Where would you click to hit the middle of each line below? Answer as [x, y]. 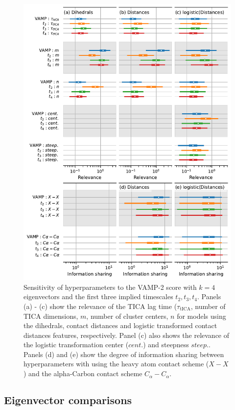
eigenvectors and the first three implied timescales [98, 296]
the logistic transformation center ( [76, 345]
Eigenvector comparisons [68, 400]
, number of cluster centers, [127, 316]
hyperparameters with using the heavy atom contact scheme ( [116, 364]
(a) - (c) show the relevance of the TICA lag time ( [100, 306]
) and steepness [166, 345]
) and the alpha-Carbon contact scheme [83, 373]
